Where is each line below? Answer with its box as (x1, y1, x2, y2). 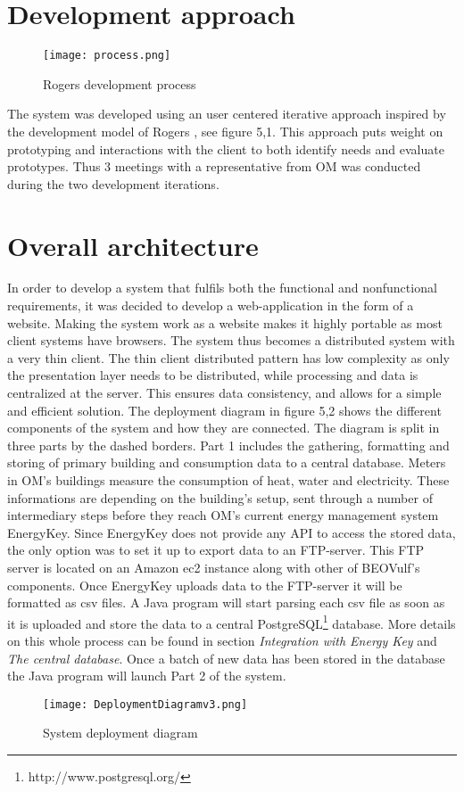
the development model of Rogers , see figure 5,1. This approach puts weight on (7, 121, 443, 140)
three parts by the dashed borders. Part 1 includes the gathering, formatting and (7, 435, 450, 454)
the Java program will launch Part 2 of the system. (7, 666, 286, 685)
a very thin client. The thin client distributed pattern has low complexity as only (7, 348, 450, 367)
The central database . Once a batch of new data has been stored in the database (7, 648, 445, 667)
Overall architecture (7, 227, 259, 263)
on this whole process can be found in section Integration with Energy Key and (7, 631, 437, 649)
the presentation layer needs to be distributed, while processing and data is (7, 366, 418, 384)
